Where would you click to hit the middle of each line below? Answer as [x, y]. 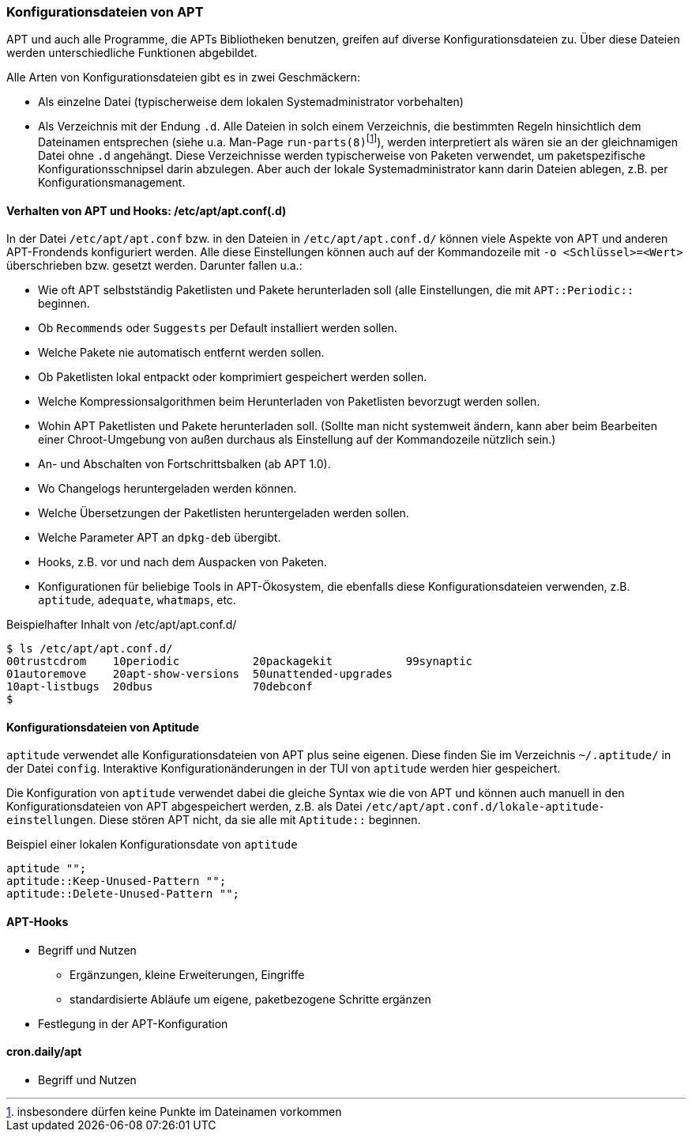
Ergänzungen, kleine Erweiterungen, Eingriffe [187, 974]
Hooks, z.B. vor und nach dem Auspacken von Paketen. [182, 562]
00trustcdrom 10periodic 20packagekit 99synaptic [240, 662]
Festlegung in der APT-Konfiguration [133, 1023]
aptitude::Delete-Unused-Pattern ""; [123, 894]
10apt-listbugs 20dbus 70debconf [160, 687]
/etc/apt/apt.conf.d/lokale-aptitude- [485, 807]
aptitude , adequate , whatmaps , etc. [137, 600]
